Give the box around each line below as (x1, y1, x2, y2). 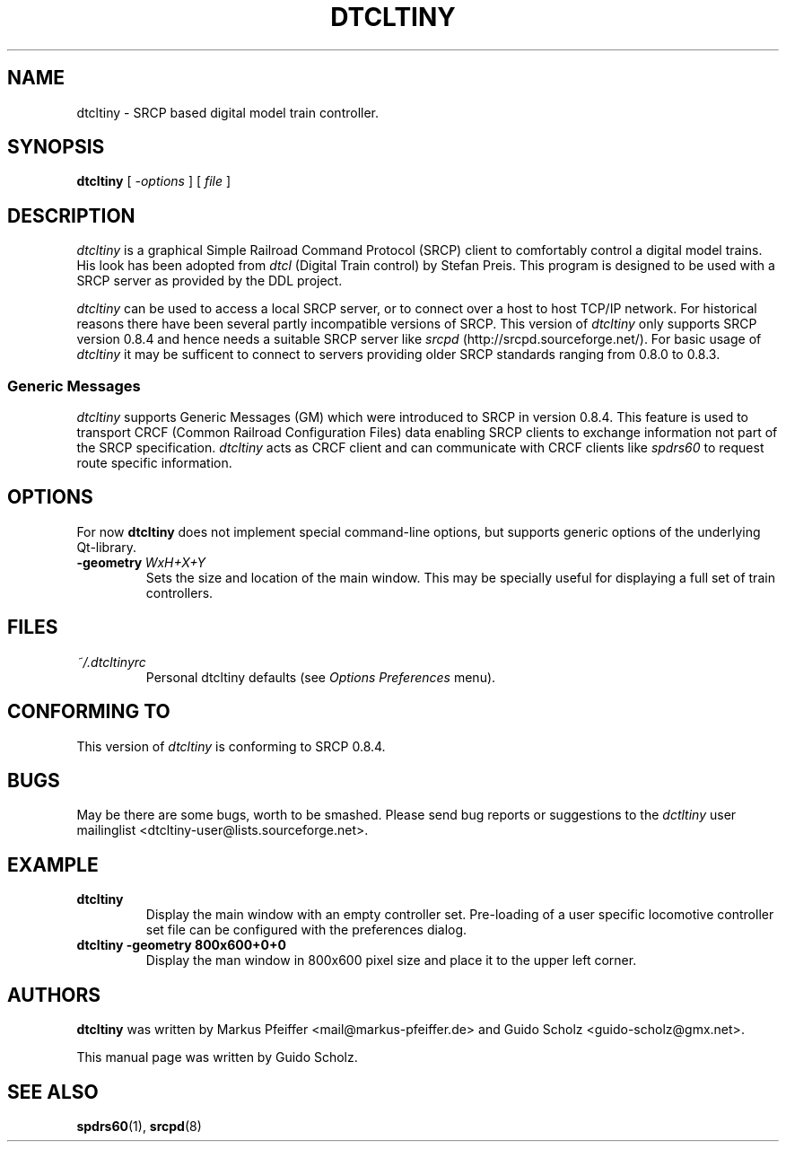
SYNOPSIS (7, 136, 105, 159)
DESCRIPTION (7, 204, 135, 227)
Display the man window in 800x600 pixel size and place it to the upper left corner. (145, 952, 637, 969)
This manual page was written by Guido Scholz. (76, 1049, 358, 1066)
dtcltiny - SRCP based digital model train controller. (76, 104, 380, 120)
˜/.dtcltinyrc (76, 653, 146, 670)
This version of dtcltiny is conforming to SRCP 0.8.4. (76, 738, 386, 754)
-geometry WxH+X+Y (76, 554, 205, 570)
